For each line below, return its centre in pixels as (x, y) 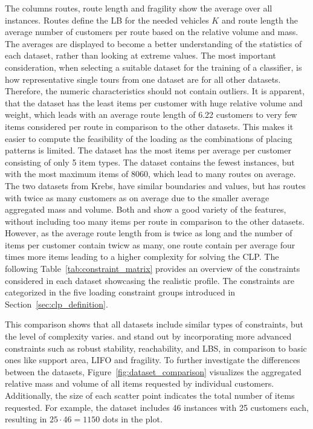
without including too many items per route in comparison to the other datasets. (155, 221)
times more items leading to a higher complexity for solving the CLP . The (142, 256)
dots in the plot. (132, 419)
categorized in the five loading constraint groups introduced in (120, 292)
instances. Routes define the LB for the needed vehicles (107, 20)
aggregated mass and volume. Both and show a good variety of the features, (146, 209)
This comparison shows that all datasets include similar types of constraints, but (154, 324)
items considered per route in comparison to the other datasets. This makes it (149, 126)
